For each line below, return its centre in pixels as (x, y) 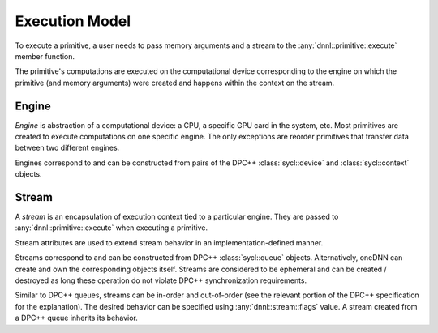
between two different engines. (67, 148)
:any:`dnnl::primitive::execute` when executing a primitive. (112, 228)
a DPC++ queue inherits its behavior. (76, 318)
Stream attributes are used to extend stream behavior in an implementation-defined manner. (169, 242)
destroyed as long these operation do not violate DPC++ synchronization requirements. (161, 280)
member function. (45, 56)
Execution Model (73, 21)
